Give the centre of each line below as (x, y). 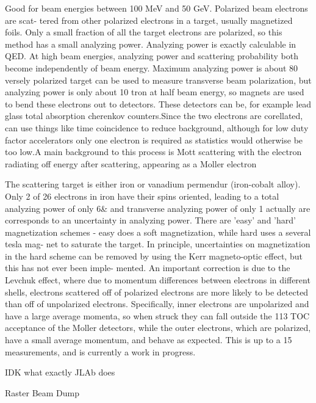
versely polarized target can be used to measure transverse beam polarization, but (158, 80)
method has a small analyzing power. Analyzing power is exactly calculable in (151, 44)
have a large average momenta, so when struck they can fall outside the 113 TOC (157, 315)
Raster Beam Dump (42, 392)
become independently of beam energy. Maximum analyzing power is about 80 (152, 67)
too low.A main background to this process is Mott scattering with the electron (153, 152)
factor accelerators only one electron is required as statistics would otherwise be (154, 140)
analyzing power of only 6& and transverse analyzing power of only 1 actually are (158, 208)
